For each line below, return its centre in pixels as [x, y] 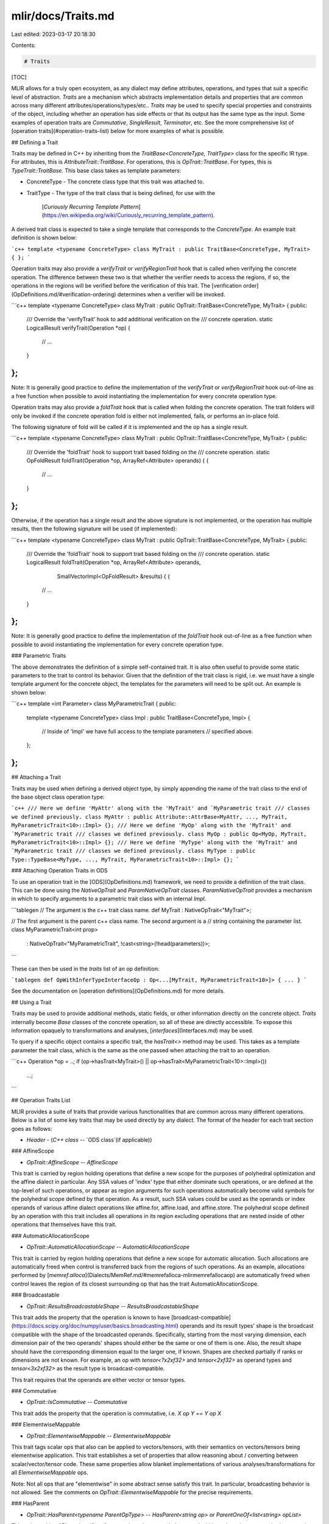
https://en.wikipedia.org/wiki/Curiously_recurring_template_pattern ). [129, 215]
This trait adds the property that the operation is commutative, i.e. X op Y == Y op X [116, 1413]
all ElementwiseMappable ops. [50, 1473]
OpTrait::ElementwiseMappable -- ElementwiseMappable [99, 1436]
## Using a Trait [31, 1002]
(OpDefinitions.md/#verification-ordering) [64, 294]
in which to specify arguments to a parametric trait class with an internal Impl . [109, 899]
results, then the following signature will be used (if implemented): [94, 529]
